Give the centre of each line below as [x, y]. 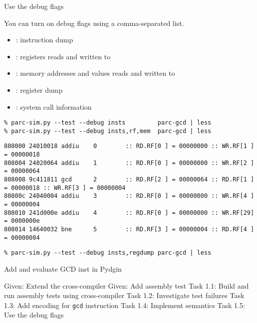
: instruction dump [44, 40]
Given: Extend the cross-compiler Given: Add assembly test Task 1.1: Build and [127, 285]
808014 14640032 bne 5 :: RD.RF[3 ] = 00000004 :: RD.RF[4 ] [129, 230]
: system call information [54, 106]
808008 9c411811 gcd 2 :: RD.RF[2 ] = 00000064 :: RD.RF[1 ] [129, 180]
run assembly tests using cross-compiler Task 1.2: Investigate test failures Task [124, 295]
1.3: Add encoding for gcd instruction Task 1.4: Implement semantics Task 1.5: [125, 305]
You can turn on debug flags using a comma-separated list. [94, 23]
